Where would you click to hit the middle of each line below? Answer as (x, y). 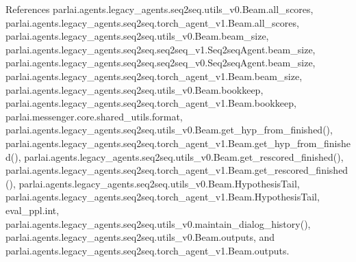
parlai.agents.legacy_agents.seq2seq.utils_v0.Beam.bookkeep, (135, 89)
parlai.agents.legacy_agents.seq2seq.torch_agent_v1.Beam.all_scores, (152, 22)
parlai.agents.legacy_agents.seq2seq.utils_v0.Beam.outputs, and (140, 237)
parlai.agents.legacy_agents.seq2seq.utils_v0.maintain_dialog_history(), (158, 223)
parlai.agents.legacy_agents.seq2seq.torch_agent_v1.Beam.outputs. (148, 250)
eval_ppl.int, (33, 210)
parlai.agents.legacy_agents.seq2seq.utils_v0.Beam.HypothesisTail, (159, 183)
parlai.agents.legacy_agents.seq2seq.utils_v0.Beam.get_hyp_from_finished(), (169, 130)
